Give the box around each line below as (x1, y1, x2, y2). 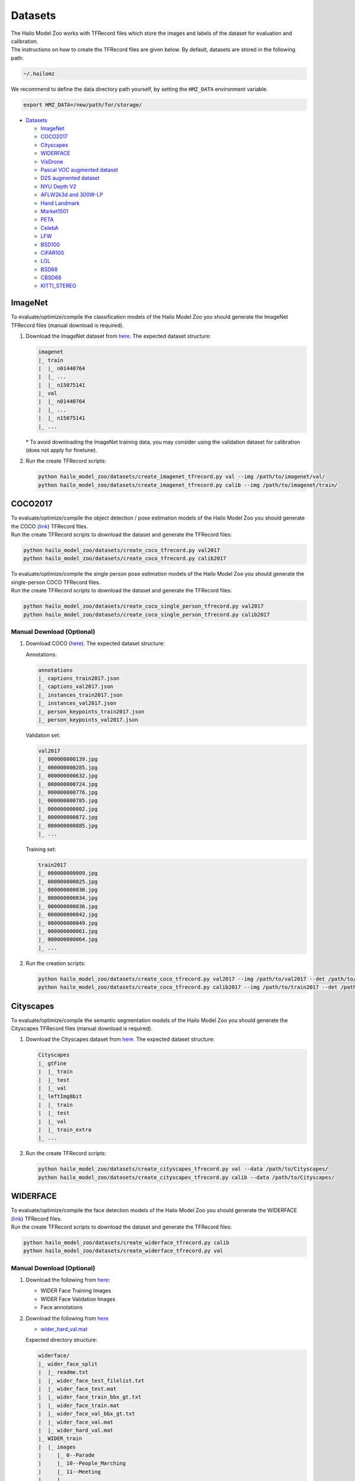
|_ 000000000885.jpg (38, 822, 98, 829)
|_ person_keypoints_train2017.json (38, 708, 145, 715)
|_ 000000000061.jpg (38, 928, 98, 935)
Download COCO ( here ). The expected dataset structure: (25, 640, 165, 647)
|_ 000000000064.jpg (38, 936, 98, 943)
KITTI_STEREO (40, 282, 76, 290)
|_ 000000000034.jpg (38, 895, 98, 902)
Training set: (25, 845, 56, 852)
